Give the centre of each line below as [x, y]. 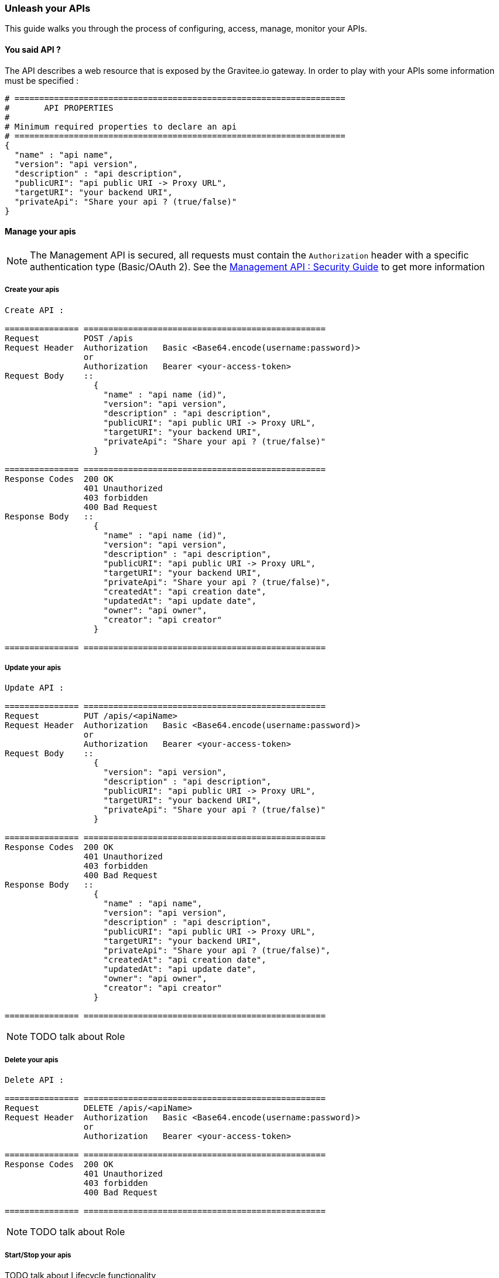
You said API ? [33, 49]
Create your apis [32, 290]
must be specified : [42, 80]
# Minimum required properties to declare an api [121, 126]
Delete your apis [32, 1060]
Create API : [35, 310]
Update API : [35, 688]
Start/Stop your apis [38, 1255]
